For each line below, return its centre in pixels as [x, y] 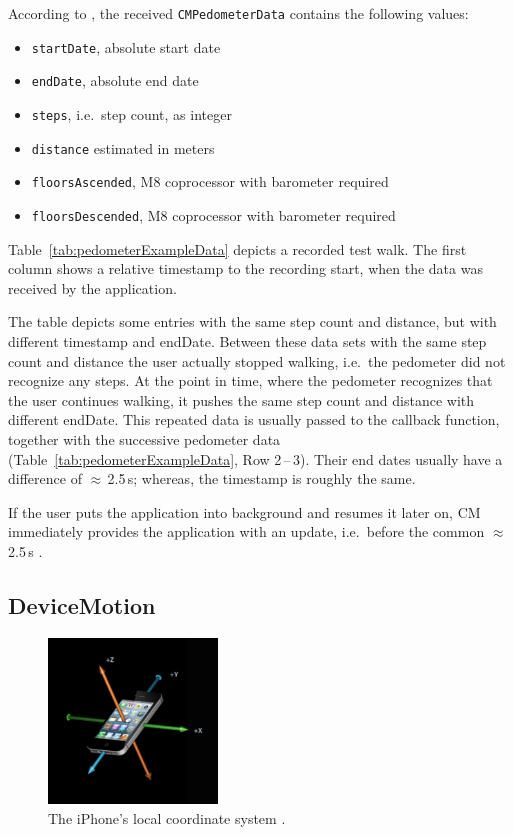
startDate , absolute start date [126, 46]
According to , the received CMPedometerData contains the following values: [238, 13]
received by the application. [92, 287]
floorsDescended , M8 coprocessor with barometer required [213, 214]
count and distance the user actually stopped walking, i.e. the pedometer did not [257, 360]
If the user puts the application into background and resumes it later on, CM [244, 511]
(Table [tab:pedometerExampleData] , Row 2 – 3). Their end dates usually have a [255, 458]
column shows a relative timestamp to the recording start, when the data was [245, 268]
